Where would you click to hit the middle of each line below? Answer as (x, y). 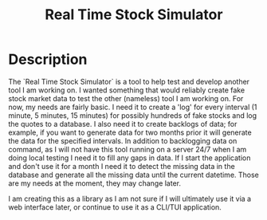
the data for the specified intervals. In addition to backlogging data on (123, 140)
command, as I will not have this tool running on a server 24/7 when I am (128, 149)
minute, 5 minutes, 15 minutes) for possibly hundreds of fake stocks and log (133, 115)
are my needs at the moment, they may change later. (95, 183)
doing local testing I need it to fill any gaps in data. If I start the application (130, 158)
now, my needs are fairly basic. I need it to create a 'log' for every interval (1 (133, 107)
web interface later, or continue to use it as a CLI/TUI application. (115, 207)
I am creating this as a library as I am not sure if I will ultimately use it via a (130, 198)
